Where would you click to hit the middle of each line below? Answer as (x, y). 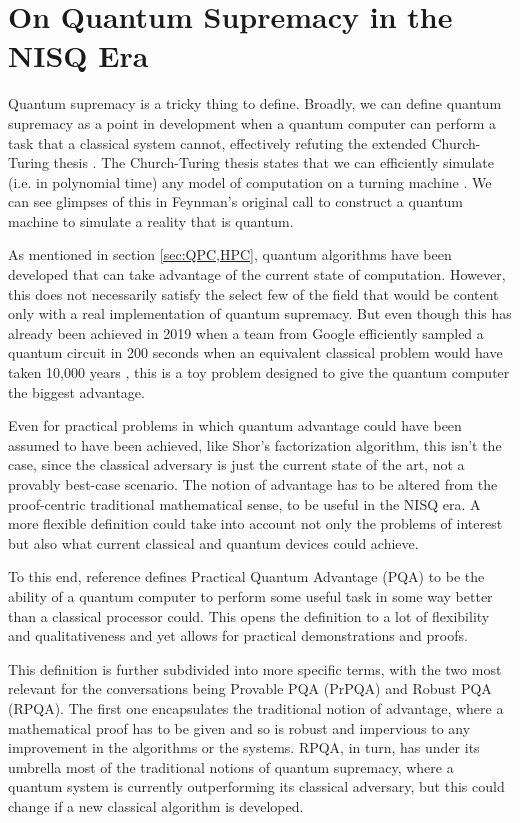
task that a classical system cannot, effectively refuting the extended (217, 142)
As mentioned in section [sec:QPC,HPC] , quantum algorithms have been (230, 254)
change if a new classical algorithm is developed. (156, 805)
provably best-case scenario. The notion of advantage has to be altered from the (253, 484)
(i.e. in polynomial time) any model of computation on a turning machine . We (250, 181)
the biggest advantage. (76, 391)
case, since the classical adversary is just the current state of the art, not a (236, 464)
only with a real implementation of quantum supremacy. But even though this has (260, 313)
